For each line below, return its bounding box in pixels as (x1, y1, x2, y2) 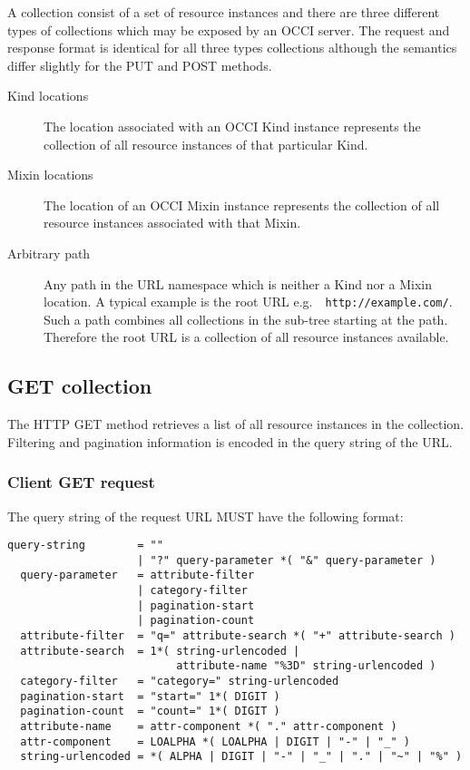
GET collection (7, 372, 152, 400)
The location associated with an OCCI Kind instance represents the (44, 116, 421, 135)
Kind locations (7, 86, 89, 105)
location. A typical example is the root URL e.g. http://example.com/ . (44, 292, 453, 311)
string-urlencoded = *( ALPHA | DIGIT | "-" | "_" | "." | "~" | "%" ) (20, 750, 463, 764)
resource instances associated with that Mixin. (44, 213, 301, 232)
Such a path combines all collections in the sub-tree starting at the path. (44, 309, 448, 328)
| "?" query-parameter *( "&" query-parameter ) (137, 553, 436, 567)
